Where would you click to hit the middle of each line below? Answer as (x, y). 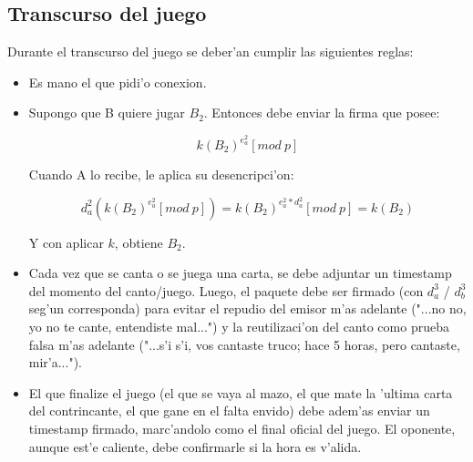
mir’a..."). (55, 362)
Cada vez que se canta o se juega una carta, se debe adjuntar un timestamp (240, 273)
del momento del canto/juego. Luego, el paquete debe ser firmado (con (226, 290)
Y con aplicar (66, 242)
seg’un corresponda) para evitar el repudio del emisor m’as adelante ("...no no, (247, 308)
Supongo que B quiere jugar (107, 113)
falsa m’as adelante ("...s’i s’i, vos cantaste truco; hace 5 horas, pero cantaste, (244, 344)
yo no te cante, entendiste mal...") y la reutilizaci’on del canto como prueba (239, 327)
